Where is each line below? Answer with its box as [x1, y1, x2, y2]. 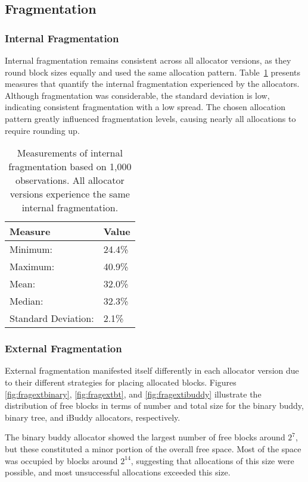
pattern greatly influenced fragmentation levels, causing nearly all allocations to [5, 112, 296, 124]
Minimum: [10, 242, 53, 256]
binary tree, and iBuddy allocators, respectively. [5, 411, 181, 423]
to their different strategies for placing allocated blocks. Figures [5, 375, 237, 388]
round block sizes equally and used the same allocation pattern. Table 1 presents [5, 65, 301, 78]
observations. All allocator [15, 173, 125, 187]
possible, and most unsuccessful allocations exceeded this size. [5, 466, 231, 478]
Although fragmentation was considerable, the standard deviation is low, [5, 89, 270, 101]
